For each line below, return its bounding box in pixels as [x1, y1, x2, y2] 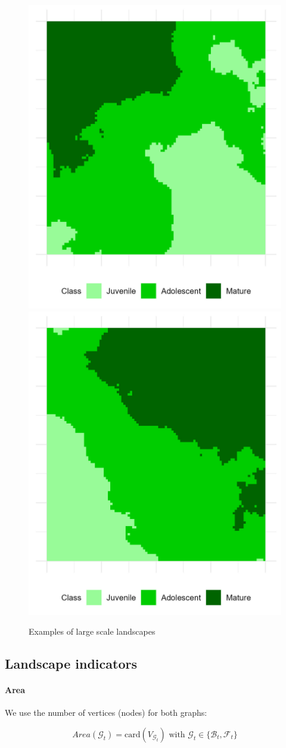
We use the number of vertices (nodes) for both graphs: [5, 706, 207, 719]
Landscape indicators [5, 654, 137, 673]
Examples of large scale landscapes [29, 625, 156, 638]
